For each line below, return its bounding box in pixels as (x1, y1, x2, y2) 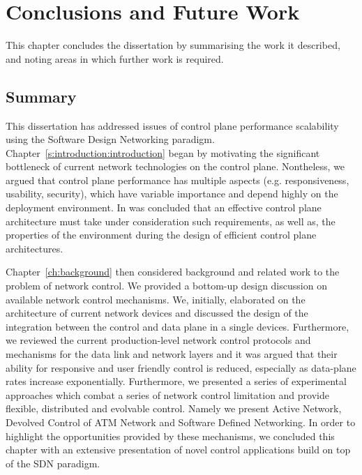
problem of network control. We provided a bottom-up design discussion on (6, 278, 327, 293)
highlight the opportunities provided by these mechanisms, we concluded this (6, 428, 335, 443)
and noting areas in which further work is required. (6, 51, 224, 66)
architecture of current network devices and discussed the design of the (6, 306, 308, 320)
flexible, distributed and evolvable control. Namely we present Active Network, (6, 401, 342, 416)
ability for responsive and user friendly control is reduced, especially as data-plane (6, 360, 356, 375)
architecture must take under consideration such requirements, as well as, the (6, 213, 335, 228)
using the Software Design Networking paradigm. (6, 132, 215, 146)
